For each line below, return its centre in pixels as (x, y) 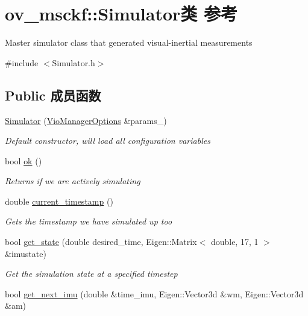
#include (22, 62)
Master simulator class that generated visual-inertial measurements (129, 42)
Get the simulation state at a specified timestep (91, 274)
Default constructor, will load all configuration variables (108, 141)
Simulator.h (74, 62)
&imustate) (26, 253)
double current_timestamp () (59, 201)
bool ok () (24, 160)
